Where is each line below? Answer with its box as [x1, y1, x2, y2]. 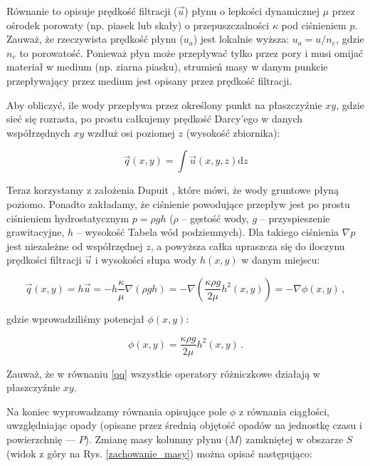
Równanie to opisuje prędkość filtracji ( [6, 4, 178, 18]
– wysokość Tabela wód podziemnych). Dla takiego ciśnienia [76, 224, 339, 239]
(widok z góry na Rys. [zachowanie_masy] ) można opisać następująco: [6, 445, 312, 460]
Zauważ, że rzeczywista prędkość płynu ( [6, 31, 184, 46]
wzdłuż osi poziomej [87, 125, 175, 140]
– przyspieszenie [260, 210, 330, 225]
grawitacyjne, [6, 224, 65, 239]
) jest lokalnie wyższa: [193, 31, 290, 46]
